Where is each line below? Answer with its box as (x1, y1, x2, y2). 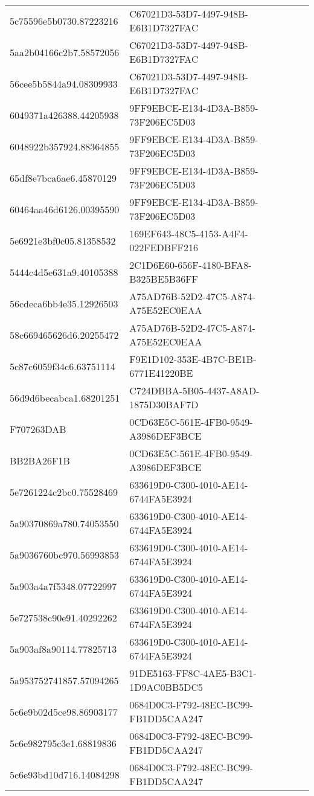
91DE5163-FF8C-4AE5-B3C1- (129, 666, 257, 680)
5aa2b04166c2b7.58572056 (10, 45, 120, 59)
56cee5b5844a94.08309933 (10, 76, 118, 91)
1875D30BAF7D (129, 397, 199, 411)
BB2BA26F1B (10, 453, 70, 467)
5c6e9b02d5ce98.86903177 (10, 704, 118, 719)
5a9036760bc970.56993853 (10, 547, 119, 562)
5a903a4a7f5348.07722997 (10, 579, 117, 593)
